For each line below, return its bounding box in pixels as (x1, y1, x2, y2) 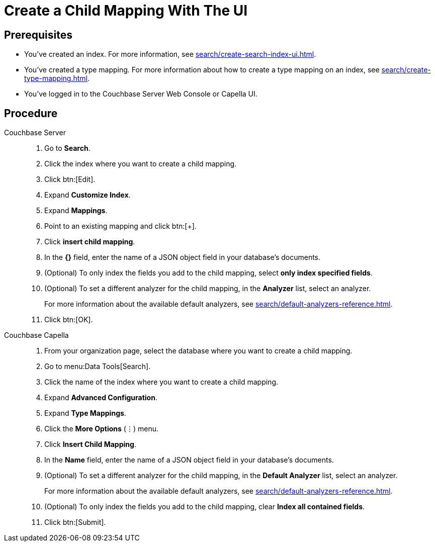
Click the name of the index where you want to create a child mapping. (44, 378, 278, 387)
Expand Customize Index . (44, 191, 131, 200)
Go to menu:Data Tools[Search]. (44, 362, 151, 371)
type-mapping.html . (24, 74, 90, 83)
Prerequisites (4, 28, 72, 41)
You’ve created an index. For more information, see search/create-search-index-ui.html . (24, 50, 316, 59)
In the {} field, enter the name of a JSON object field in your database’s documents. (44, 253, 321, 262)
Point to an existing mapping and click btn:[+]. (44, 222, 197, 231)
